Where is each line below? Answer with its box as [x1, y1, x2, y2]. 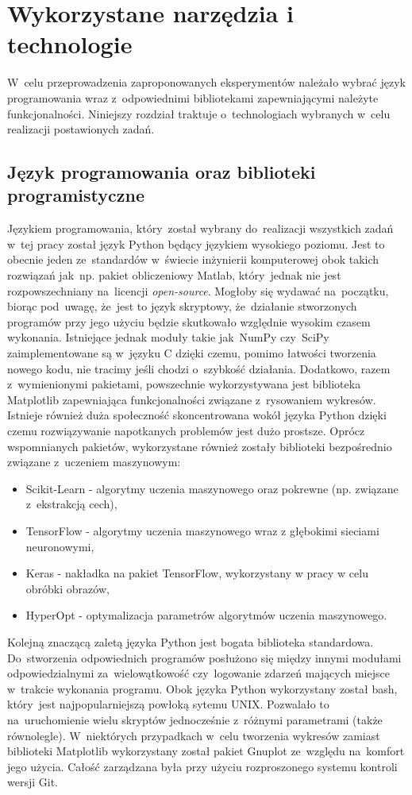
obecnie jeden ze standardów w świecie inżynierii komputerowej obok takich [7, 251, 379, 268]
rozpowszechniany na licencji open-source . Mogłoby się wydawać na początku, [7, 282, 389, 299]
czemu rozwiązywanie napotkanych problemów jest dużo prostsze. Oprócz [7, 423, 365, 438]
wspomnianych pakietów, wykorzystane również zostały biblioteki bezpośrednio [7, 438, 392, 454]
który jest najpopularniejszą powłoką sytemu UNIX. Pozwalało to [7, 696, 329, 712]
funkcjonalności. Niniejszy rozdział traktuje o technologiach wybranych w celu [7, 105, 391, 122]
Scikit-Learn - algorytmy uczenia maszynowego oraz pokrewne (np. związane [25, 480, 399, 496]
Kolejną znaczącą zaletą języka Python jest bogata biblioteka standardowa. [7, 633, 374, 650]
